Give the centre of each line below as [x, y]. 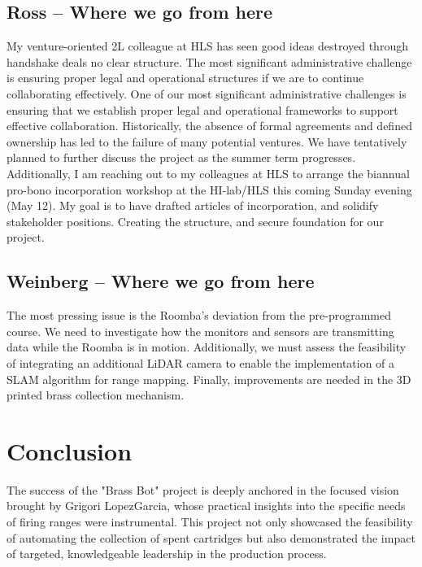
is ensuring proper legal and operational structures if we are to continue [185, 78]
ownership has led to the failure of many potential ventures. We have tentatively [207, 141]
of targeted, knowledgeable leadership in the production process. [167, 554]
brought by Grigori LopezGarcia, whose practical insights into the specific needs [206, 506]
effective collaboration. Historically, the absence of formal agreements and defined [209, 126]
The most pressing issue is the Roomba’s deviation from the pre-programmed [199, 315]
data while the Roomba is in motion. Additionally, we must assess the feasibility [207, 347]
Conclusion [70, 450]
